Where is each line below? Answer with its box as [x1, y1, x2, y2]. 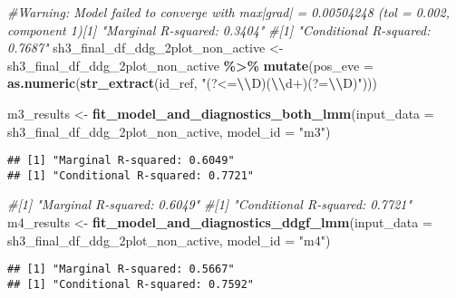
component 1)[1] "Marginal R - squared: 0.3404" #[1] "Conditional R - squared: [7, 20, 431, 39]
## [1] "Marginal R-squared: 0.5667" [7, 263, 235, 276]
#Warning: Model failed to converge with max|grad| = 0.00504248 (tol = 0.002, [7, 3, 450, 21]
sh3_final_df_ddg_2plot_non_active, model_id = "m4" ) [7, 230, 331, 249]
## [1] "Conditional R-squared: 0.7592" [7, 277, 255, 291]
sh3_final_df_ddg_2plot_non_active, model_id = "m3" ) [7, 121, 331, 140]
